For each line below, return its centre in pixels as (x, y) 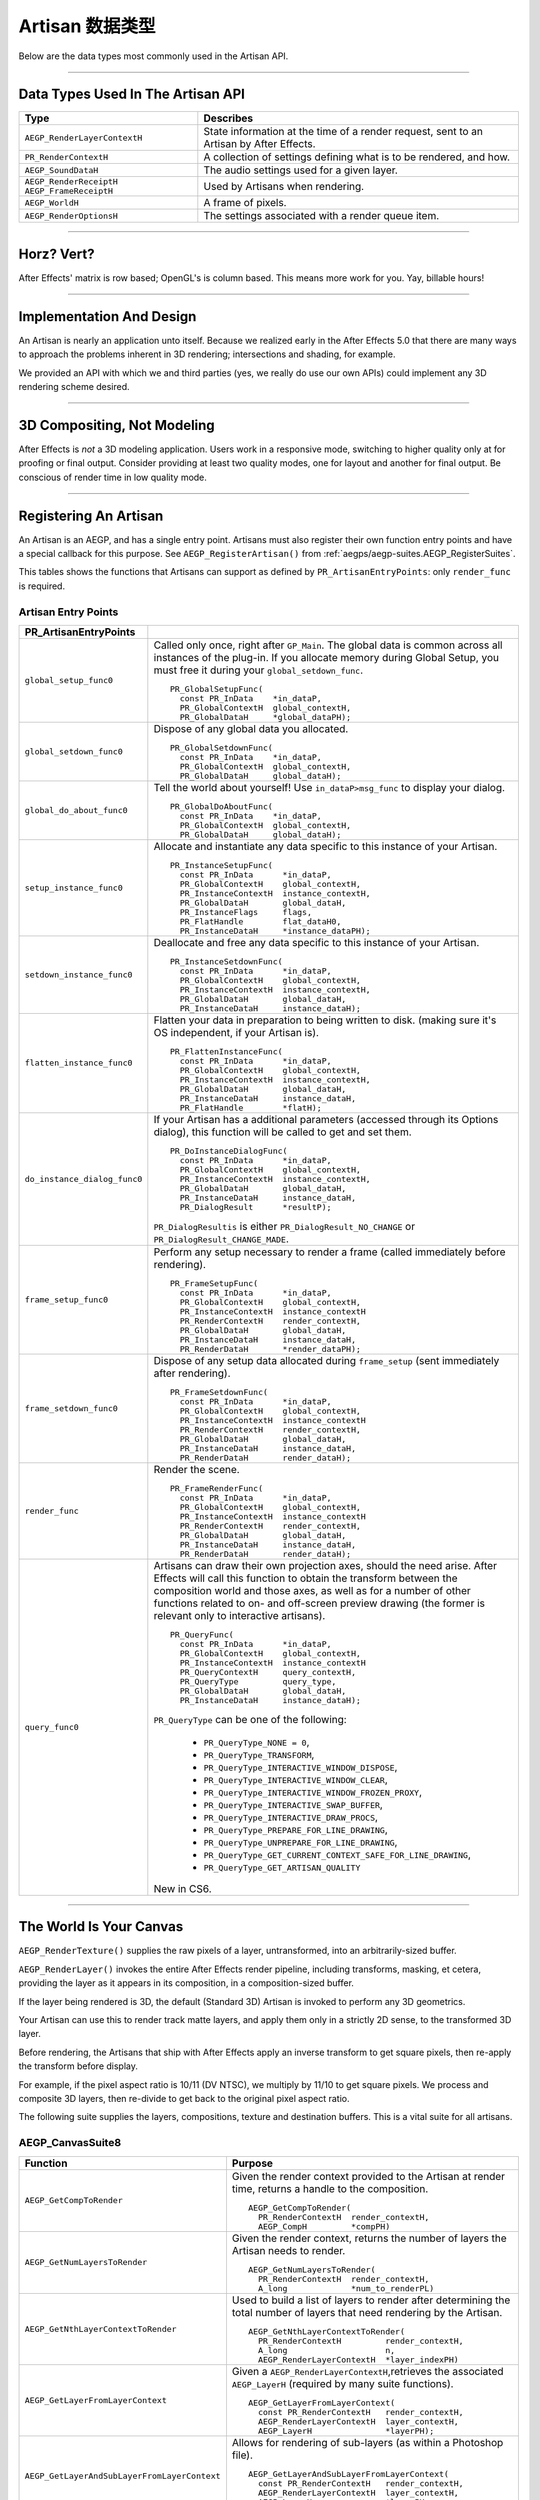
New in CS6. (182, 1888)
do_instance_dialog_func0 (83, 1178)
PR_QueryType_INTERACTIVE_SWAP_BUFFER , (293, 1804)
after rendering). (192, 1373)
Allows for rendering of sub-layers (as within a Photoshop (367, 2442)
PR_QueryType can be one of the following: (250, 1719)
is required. (41, 586)
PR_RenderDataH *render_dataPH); (270, 1348)
